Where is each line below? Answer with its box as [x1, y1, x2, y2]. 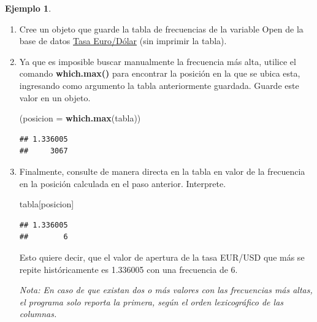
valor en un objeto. [19, 91, 91, 104]
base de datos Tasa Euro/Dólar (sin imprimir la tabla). [19, 34, 227, 47]
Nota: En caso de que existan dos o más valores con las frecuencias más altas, [19, 283, 313, 296]
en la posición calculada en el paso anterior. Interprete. [19, 177, 226, 190]
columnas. [19, 307, 57, 320]
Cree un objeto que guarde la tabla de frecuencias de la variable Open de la [19, 22, 304, 35]
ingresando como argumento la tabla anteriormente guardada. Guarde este [19, 79, 299, 91]
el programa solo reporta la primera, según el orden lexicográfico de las [19, 295, 284, 308]
